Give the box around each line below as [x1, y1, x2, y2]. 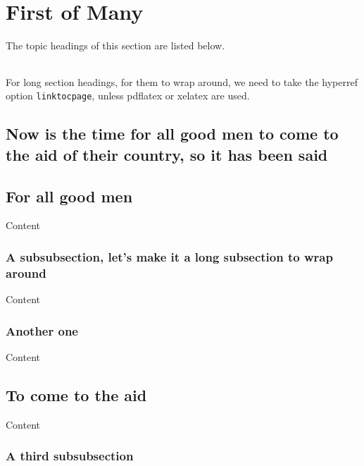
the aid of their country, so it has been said [6, 143, 328, 165]
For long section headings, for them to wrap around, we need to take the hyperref [6, 74, 358, 89]
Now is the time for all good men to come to [6, 123, 339, 145]
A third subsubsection [6, 447, 134, 465]
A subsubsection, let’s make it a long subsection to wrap [6, 247, 333, 265]
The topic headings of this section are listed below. [6, 38, 225, 53]
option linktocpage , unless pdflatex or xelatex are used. [6, 88, 250, 103]
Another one [6, 321, 78, 339]
